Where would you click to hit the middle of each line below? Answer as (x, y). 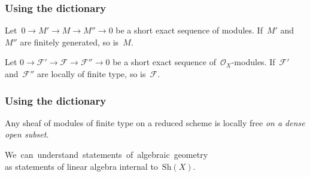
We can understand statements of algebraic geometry (107, 154)
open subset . (27, 134)
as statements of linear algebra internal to (81, 166)
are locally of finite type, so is (92, 74)
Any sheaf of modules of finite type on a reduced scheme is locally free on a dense (155, 122)
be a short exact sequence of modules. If (189, 30)
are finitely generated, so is (69, 42)
